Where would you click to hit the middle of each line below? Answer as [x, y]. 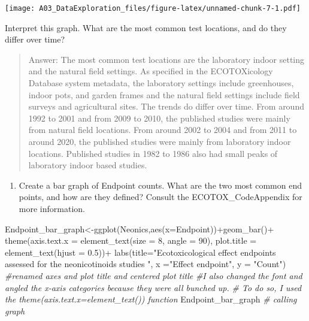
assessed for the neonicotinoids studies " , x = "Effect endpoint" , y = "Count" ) [146, 264]
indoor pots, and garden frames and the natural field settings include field [164, 94]
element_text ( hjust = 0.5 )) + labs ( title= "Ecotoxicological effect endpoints [140, 252]
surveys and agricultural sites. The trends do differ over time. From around [166, 106]
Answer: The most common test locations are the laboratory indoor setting [166, 59]
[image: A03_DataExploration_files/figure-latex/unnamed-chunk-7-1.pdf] [153, 8]
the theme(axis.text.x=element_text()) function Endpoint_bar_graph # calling [151, 299]
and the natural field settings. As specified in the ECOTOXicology [151, 71]
